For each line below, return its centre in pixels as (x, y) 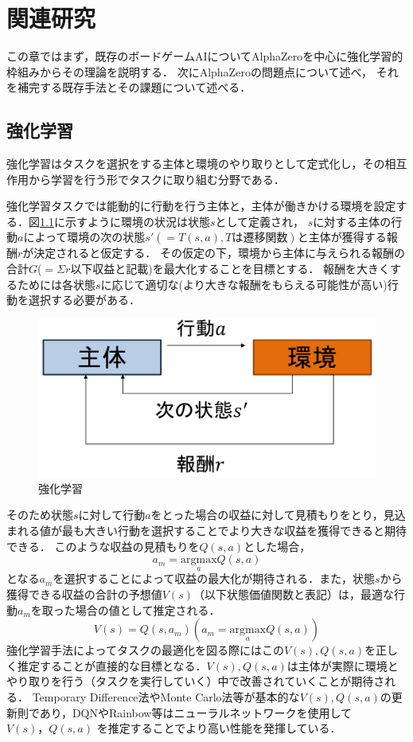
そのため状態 (40, 515)
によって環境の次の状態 (84, 237)
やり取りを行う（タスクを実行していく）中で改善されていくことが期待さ (196, 681)
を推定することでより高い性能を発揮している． (219, 728)
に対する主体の (352, 221)
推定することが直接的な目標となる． (112, 665)
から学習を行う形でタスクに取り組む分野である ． (156, 179)
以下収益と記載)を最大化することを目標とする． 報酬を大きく (230, 269)
